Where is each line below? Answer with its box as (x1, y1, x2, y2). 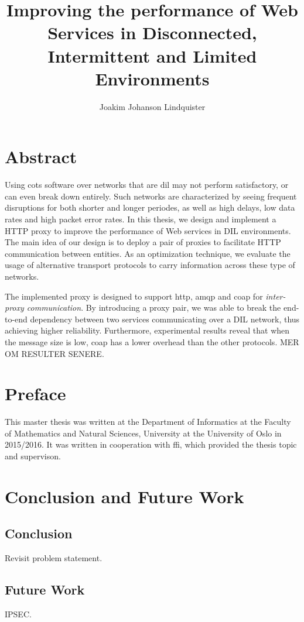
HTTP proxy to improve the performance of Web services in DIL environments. (5, 224, 291, 236)
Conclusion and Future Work (5, 484, 244, 508)
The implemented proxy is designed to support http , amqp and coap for (5, 290, 263, 302)
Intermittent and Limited (47, 43, 257, 67)
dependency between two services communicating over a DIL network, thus (30, 312, 300, 325)
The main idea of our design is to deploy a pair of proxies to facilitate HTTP (5, 236, 281, 248)
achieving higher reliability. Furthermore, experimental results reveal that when (5, 324, 290, 336)
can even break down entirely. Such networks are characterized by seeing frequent (5, 190, 297, 202)
